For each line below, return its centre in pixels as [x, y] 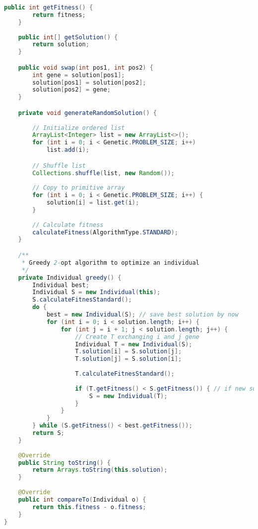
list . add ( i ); [68, 150]
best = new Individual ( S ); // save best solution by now [142, 315]
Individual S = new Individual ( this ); [97, 292]
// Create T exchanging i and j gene [137, 337]
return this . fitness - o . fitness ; [89, 507]
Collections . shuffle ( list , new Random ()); [103, 173]
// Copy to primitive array [79, 188]
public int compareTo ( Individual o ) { [82, 499]
